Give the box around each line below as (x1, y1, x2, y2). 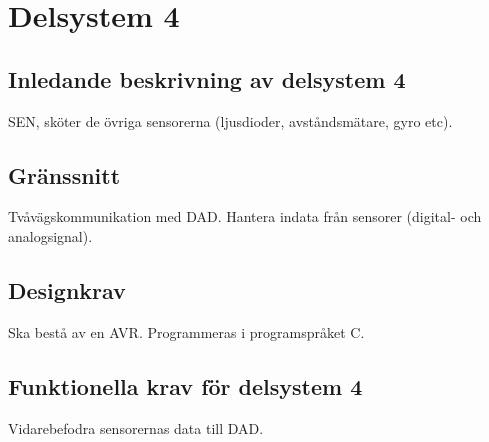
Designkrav (8, 274, 126, 305)
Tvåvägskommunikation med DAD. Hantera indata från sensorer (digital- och (8, 206, 482, 227)
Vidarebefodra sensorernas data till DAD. (8, 417, 264, 438)
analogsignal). (8, 225, 93, 246)
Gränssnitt (8, 159, 121, 190)
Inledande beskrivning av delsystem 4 (8, 63, 406, 94)
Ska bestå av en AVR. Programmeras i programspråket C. (8, 321, 365, 342)
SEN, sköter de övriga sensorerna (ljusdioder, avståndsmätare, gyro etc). (8, 110, 453, 131)
